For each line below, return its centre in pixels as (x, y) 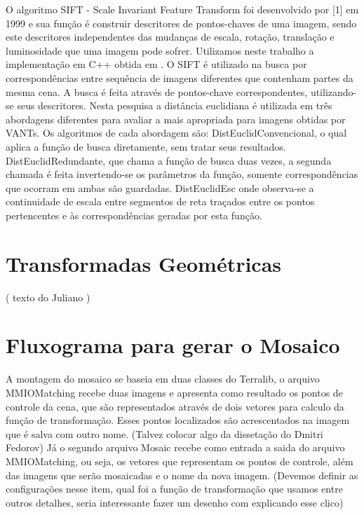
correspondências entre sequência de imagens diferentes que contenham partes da (180, 77)
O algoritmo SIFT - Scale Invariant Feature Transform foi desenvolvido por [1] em (182, 9)
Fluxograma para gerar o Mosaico (173, 345)
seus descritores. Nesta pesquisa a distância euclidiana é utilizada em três (175, 105)
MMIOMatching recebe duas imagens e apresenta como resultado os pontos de (174, 392)
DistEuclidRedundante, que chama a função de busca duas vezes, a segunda (169, 160)
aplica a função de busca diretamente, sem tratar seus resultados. (146, 146)
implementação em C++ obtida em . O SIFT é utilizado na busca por (156, 64)
